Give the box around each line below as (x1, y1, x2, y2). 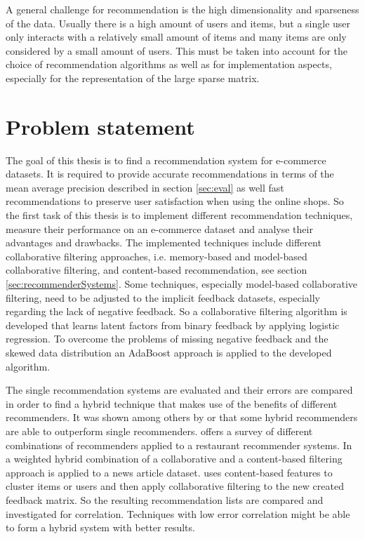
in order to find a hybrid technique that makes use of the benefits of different (6, 396, 338, 411)
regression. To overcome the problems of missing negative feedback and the (6, 331, 328, 346)
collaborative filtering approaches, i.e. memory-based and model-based (6, 248, 307, 263)
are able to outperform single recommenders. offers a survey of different (6, 423, 313, 438)
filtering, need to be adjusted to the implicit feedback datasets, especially (6, 290, 320, 305)
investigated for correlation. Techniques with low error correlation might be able (6, 506, 350, 521)
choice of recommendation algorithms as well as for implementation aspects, (6, 57, 332, 72)
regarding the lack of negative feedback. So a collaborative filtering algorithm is (6, 304, 347, 319)
